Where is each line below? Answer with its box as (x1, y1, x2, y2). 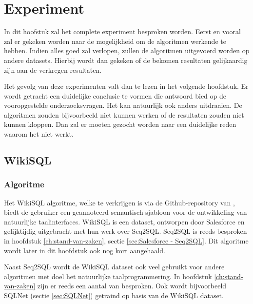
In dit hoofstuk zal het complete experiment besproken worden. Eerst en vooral (4, 26, 241, 37)
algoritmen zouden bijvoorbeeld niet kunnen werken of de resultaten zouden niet (4, 109, 244, 120)
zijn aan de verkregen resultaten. (4, 64, 102, 75)
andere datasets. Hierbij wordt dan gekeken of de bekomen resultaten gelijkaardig (4, 55, 248, 65)
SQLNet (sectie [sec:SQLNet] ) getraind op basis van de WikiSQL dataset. (4, 290, 224, 300)
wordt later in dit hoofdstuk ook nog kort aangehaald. (4, 245, 165, 255)
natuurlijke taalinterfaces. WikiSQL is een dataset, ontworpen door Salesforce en (4, 216, 245, 226)
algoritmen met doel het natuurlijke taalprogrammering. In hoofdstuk (4, 271, 212, 281)
